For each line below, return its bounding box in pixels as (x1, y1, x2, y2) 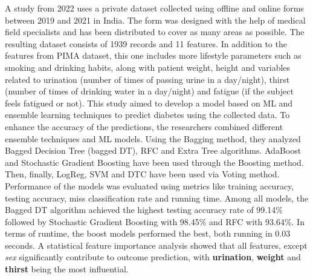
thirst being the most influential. (5, 263, 129, 275)
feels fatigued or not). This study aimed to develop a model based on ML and (5, 96, 293, 109)
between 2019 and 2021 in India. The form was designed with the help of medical (5, 13, 306, 26)
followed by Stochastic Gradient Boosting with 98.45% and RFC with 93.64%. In (5, 215, 305, 228)
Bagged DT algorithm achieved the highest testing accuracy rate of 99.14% (5, 203, 283, 216)
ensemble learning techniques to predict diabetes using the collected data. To (5, 108, 290, 121)
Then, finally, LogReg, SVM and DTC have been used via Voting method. (5, 168, 280, 180)
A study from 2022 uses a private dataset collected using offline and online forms (5, 2, 304, 14)
